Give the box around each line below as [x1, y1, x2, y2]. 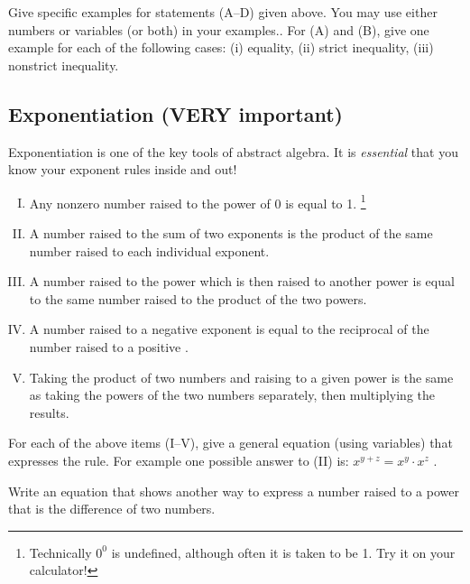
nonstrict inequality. [8, 55, 119, 74]
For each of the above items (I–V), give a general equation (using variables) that [8, 433, 453, 452]
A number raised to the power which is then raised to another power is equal [29, 272, 455, 291]
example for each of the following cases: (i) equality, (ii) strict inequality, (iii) [8, 38, 434, 57]
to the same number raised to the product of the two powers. [29, 289, 367, 308]
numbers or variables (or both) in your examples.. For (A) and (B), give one [8, 20, 429, 39]
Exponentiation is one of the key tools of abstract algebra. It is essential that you [8, 142, 458, 161]
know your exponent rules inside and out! [8, 160, 237, 179]
